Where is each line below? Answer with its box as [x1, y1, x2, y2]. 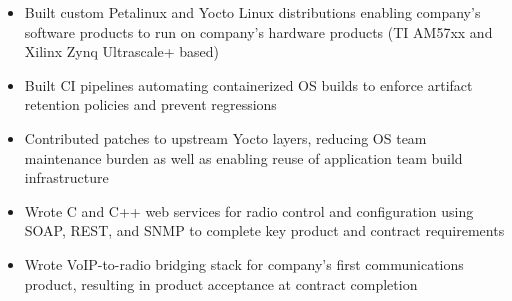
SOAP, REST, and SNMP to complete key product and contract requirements [24, 220, 505, 241]
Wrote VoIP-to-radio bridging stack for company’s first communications [24, 253, 464, 274]
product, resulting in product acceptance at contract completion [24, 273, 418, 294]
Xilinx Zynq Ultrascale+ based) [24, 41, 220, 62]
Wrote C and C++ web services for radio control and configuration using [24, 200, 474, 221]
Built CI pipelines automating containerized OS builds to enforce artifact [24, 74, 473, 95]
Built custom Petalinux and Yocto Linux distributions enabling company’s [24, 2, 481, 22]
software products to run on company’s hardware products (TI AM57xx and [24, 21, 493, 42]
